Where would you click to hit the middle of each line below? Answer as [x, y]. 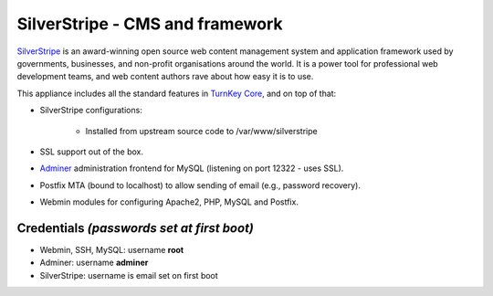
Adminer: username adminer [94, 263]
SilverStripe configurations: [91, 111]
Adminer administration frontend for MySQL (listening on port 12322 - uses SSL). [192, 168]
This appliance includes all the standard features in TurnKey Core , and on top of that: [177, 93]
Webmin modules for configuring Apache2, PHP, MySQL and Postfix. [169, 202]
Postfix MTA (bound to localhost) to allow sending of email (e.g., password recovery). [200, 185]
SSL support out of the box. [92, 152]
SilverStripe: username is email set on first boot [129, 275]
